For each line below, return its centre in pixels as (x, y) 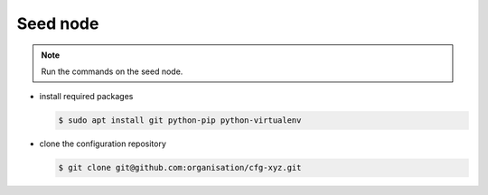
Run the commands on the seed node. (112, 71)
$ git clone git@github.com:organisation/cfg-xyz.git (180, 168)
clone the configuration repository (103, 144)
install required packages (86, 97)
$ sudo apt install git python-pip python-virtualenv (180, 121)
